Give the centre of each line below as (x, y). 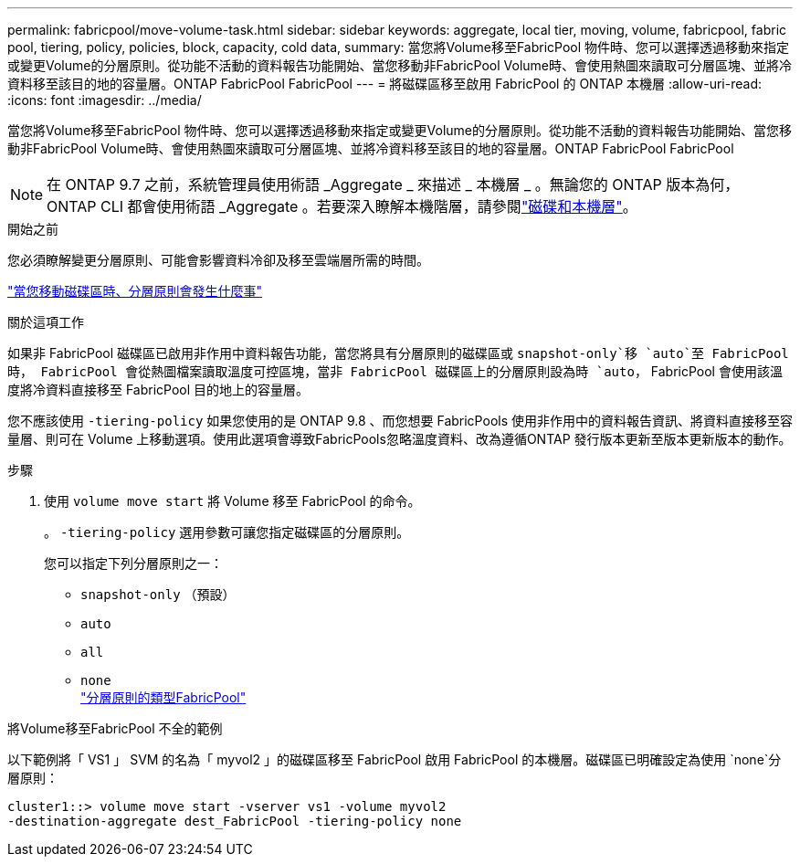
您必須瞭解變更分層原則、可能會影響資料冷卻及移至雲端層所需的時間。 (218, 260)
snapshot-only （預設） (158, 594)
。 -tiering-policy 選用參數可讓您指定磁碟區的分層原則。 (227, 532)
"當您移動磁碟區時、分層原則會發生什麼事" (135, 291)
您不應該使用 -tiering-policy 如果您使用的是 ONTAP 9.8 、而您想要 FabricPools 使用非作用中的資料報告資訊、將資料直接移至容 (400, 421)
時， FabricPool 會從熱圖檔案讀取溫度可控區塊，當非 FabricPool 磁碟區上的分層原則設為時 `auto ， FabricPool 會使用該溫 (395, 371)
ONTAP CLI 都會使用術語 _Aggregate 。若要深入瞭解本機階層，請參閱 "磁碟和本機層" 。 (342, 206)
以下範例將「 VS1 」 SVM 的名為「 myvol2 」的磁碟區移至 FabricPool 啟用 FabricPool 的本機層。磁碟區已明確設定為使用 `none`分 (395, 759)
